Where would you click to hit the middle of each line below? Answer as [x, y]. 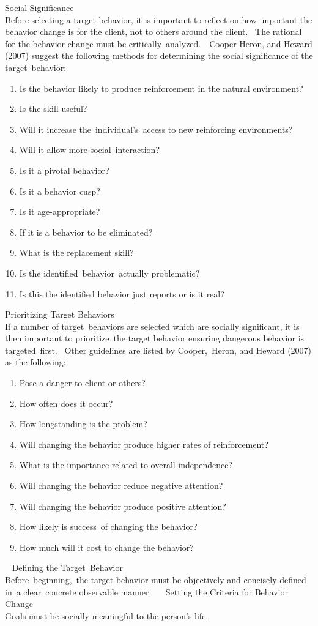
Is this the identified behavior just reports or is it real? [122, 293]
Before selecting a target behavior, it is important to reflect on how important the [159, 19]
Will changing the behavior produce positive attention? [123, 506]
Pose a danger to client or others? [82, 383]
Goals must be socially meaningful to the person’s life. [107, 615]
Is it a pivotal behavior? [64, 170]
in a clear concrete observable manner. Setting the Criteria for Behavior [146, 591]
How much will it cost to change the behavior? [106, 547]
